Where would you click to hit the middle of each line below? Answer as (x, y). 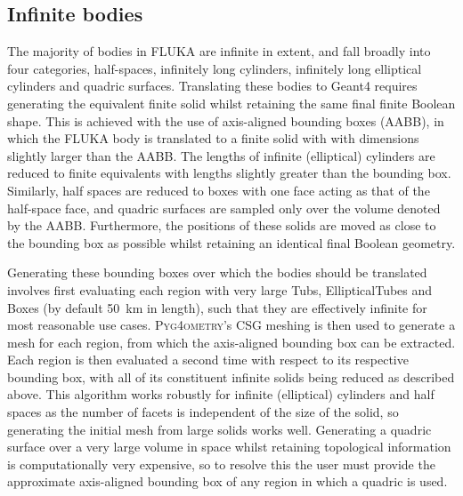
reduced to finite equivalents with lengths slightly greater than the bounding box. (229, 173)
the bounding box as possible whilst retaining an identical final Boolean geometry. (231, 242)
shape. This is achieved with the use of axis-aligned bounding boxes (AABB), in (226, 120)
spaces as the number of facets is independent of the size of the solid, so (203, 412)
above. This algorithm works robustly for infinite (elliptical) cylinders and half (221, 394)
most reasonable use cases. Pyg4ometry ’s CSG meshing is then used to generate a (231, 325)
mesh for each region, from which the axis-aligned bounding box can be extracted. (231, 342)
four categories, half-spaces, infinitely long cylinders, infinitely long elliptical (215, 68)
